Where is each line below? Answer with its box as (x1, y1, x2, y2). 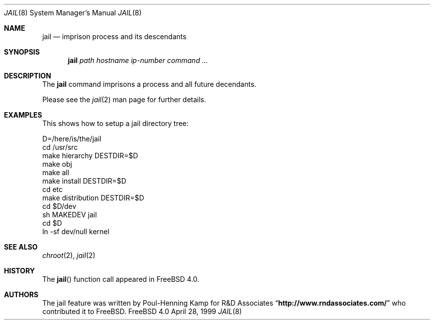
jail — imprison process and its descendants (42, 32, 187, 41)
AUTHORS (4, 290, 39, 299)
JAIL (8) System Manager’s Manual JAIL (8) (4, 8, 142, 17)
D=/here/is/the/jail (42, 134, 102, 143)
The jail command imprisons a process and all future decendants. (42, 80, 257, 88)
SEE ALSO (4, 243, 38, 251)
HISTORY (4, 266, 35, 275)
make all (42, 168, 69, 177)
